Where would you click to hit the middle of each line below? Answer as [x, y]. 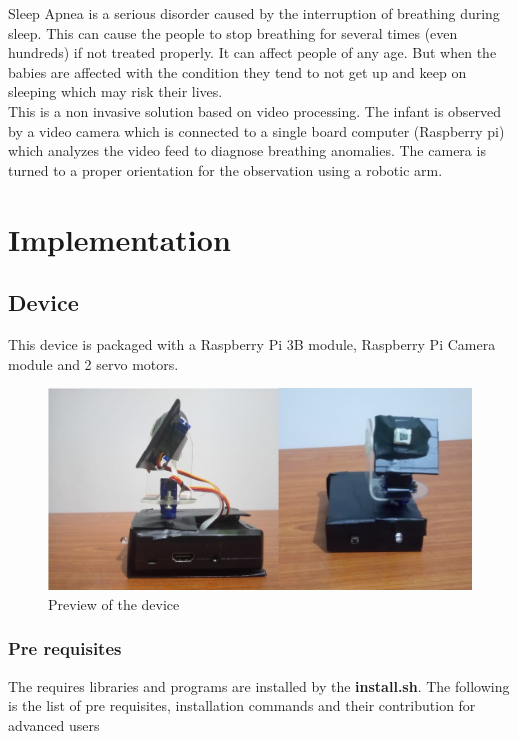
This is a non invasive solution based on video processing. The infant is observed [255, 110]
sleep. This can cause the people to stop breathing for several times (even [233, 32]
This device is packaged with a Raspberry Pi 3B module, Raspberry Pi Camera [252, 343]
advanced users [54, 724]
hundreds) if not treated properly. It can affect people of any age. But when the [252, 52]
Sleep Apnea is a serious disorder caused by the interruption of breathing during [254, 13]
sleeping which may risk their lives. [115, 91]
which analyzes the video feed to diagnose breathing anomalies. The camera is [247, 150]
